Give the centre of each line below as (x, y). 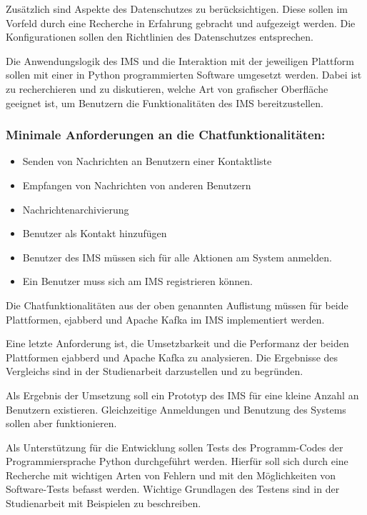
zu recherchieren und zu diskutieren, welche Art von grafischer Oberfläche (167, 88)
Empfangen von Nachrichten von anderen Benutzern (137, 185)
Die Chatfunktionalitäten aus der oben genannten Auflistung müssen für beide (177, 305)
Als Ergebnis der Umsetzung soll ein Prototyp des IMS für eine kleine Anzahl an (182, 395)
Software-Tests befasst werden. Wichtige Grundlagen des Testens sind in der (173, 489)
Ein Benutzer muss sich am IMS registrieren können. (137, 281)
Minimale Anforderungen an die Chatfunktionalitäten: (166, 135)
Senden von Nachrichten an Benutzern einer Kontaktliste (147, 161)
